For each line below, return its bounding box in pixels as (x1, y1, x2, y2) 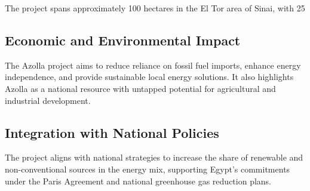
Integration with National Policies (5, 123, 219, 141)
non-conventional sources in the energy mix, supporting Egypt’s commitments (5, 162, 290, 175)
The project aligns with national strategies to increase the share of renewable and (5, 151, 303, 164)
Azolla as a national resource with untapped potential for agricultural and (5, 82, 276, 94)
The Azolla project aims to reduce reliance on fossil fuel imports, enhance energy (5, 58, 301, 71)
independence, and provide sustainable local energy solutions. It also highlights (5, 70, 294, 83)
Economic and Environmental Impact (5, 30, 241, 49)
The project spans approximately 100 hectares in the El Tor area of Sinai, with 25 (5, 2, 305, 14)
